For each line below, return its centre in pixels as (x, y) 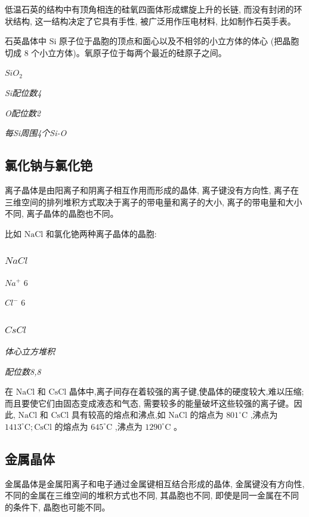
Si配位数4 (23, 92)
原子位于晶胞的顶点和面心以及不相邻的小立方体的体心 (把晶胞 (179, 41)
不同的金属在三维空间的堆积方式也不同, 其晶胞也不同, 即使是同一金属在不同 (152, 495)
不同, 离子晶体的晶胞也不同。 (62, 213)
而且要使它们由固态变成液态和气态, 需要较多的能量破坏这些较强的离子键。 (149, 403)
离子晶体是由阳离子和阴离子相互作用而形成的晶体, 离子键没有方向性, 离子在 (152, 190)
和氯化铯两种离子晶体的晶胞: (101, 233)
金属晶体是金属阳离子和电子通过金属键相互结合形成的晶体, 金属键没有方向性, (155, 483)
